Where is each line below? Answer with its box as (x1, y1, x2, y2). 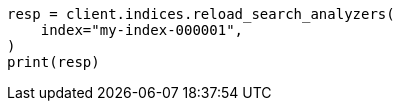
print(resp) (7, 54, 100, 70)
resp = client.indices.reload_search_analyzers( (7, 6, 395, 22)
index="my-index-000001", (40, 22, 244, 38)
